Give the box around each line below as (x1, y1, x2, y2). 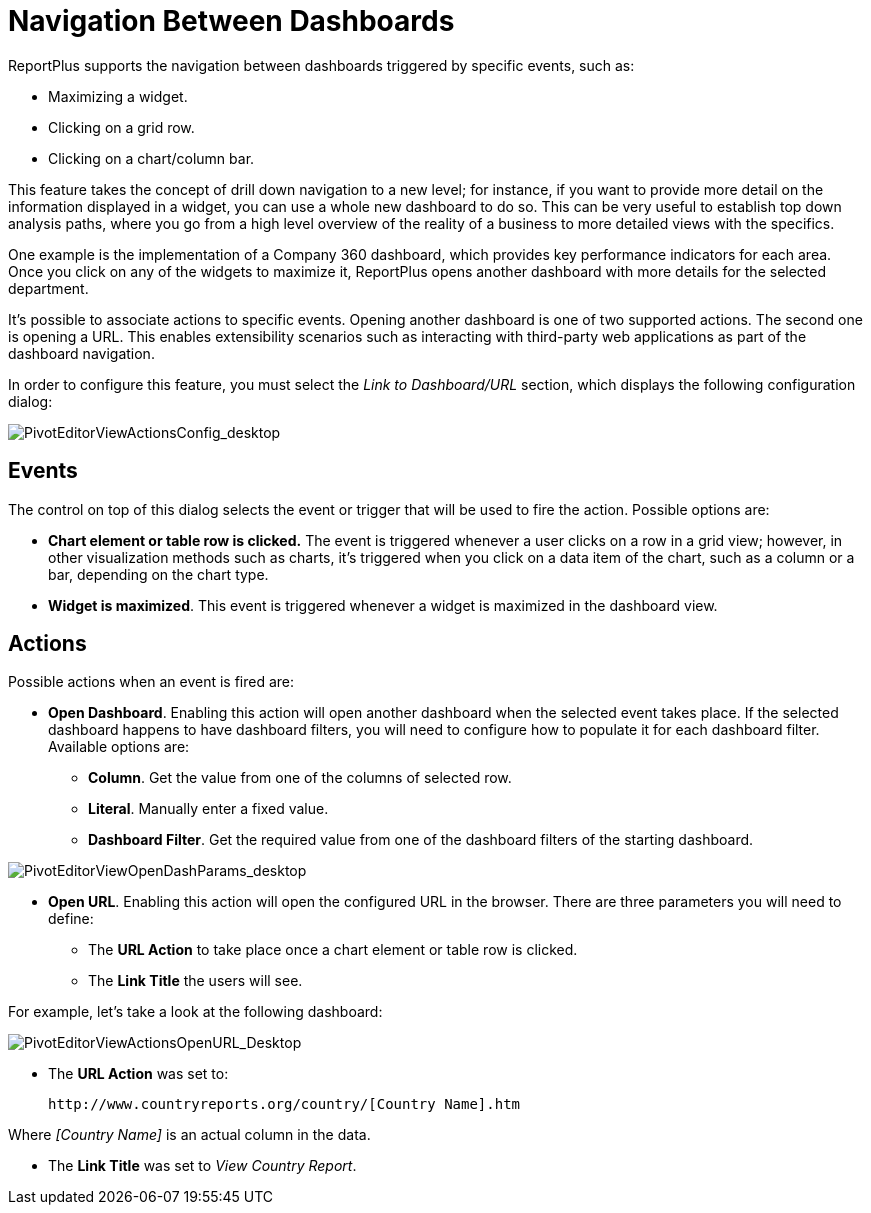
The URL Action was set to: (48, 1065, 229, 1083)
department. (8, 279, 89, 297)
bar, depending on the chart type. (48, 565, 269, 583)
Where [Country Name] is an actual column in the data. (8, 1126, 371, 1144)
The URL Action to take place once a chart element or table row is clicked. (88, 941, 578, 959)
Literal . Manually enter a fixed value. (88, 800, 329, 818)
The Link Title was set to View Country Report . (48, 1157, 357, 1175)
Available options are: (48, 738, 190, 756)
